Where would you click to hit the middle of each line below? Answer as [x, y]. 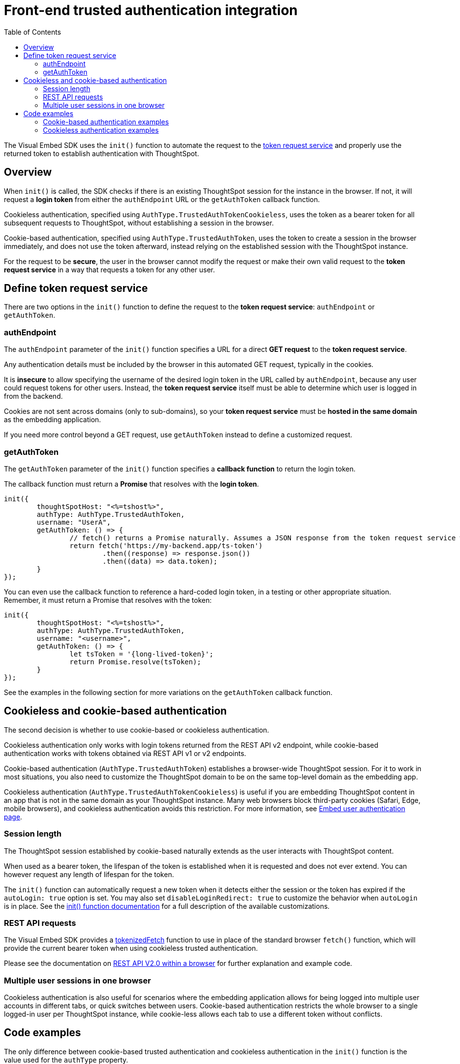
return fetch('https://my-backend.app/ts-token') [166, 545]
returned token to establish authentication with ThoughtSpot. [102, 153]
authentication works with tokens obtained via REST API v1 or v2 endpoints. [125, 753]
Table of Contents [33, 32]
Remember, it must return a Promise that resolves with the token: [108, 600]
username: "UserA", [74, 522]
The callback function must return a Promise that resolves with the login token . [132, 484]
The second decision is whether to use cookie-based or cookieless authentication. [137, 730]
